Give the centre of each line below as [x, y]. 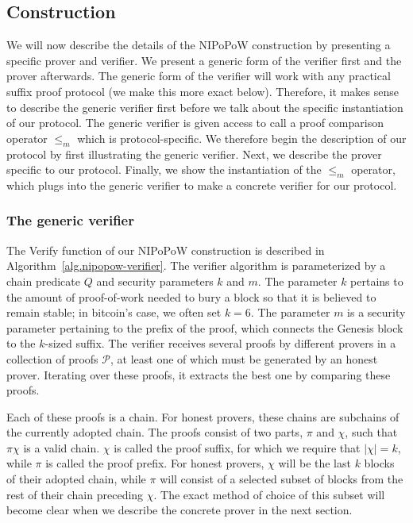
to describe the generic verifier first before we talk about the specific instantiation [205, 107]
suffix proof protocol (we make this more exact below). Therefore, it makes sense [203, 91]
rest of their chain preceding [75, 494]
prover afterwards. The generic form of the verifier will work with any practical [199, 76]
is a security [376, 312]
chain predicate [43, 281]
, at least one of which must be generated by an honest [244, 358]
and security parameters [155, 281]
